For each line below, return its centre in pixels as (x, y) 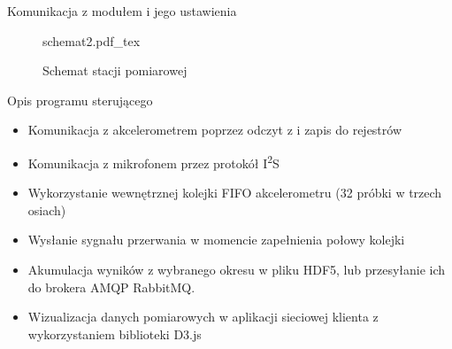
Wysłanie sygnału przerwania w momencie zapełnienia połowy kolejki (216, 240)
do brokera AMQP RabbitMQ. (111, 287)
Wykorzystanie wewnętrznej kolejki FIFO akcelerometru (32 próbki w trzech (235, 193)
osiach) (47, 209)
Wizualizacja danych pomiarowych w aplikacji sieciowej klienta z (203, 317)
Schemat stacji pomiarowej (115, 70)
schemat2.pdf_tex (92, 40)
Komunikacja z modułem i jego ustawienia (122, 11)
